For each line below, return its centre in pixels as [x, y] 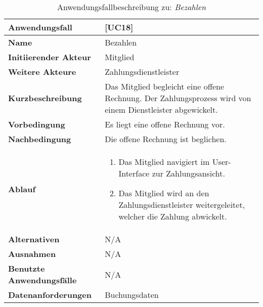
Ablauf [22, 189]
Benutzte [27, 268]
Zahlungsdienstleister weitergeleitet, [182, 205]
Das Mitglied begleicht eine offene [165, 86]
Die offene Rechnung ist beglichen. [166, 139]
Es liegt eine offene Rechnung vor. [165, 124]
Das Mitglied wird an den [164, 193]
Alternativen [34, 239]
